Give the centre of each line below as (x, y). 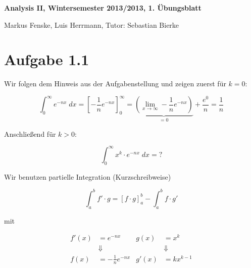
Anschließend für (30, 133)
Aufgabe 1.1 (47, 59)
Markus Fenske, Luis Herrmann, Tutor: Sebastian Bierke (92, 24)
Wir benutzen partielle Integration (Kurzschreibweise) (88, 176)
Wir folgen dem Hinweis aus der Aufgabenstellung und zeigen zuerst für (115, 84)
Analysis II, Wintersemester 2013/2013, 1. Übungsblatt (103, 8)
